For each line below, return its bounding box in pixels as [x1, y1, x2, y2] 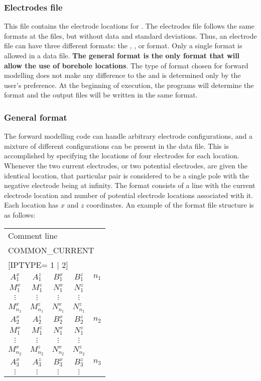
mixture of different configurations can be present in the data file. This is [4, 140, 229, 151]
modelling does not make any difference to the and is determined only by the [4, 70, 241, 80]
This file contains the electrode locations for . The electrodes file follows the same [4, 21, 254, 31]
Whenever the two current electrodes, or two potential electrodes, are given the [4, 160, 247, 170]
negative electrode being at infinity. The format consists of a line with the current [4, 180, 255, 190]
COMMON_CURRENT [8, 244, 94, 256]
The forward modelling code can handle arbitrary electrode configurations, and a [4, 131, 253, 141]
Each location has [4, 200, 59, 210]
